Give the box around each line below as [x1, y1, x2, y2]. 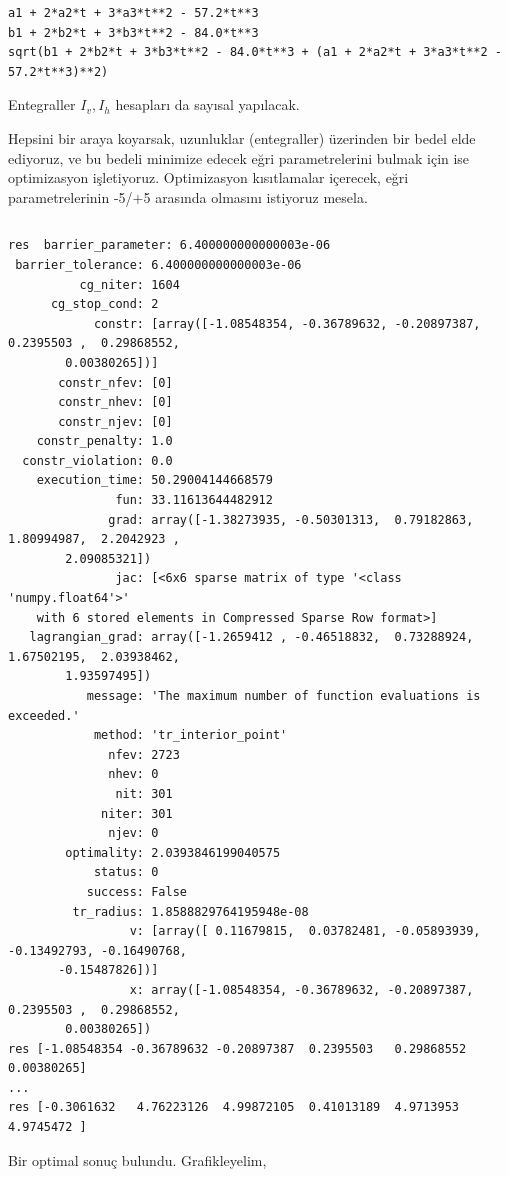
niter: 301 [101, 806, 173, 821]
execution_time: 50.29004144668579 [36, 473, 273, 488]
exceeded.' [8, 708, 80, 723]
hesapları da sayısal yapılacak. [115, 94, 300, 115]
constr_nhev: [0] [58, 395, 173, 410]
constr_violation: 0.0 [22, 453, 173, 468]
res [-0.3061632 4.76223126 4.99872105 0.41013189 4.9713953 [8, 1100, 460, 1115]
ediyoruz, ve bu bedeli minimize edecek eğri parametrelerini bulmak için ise [8, 147, 470, 168]
